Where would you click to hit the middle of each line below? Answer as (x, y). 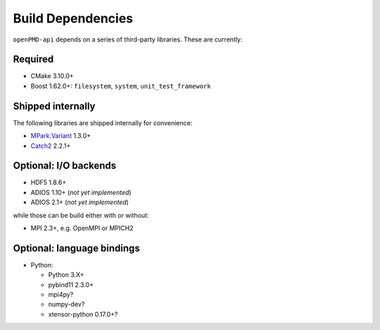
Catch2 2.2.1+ (51, 146)
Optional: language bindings (76, 248)
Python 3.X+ (66, 275)
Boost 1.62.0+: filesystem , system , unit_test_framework (121, 86)
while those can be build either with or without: (81, 215)
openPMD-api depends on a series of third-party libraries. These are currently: (128, 39)
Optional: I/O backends (65, 166)
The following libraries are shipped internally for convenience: (103, 122)
